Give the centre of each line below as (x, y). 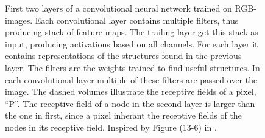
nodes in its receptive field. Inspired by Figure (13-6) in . (111, 127)
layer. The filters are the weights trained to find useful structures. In (132, 67)
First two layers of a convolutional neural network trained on (118, 8)
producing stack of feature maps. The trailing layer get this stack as (132, 32)
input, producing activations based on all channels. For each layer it (132, 43)
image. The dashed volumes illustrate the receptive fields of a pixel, (131, 91)
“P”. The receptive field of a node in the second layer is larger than (130, 103)
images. (19, 20)
